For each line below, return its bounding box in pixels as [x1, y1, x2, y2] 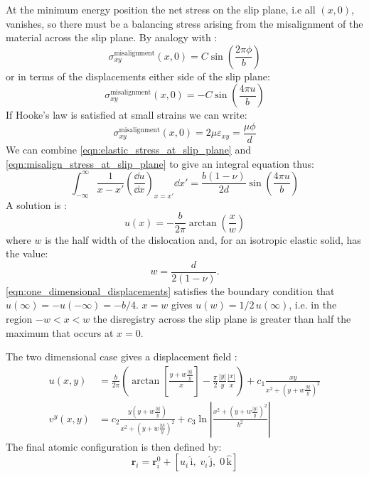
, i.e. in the [289, 297, 337, 312]
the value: [6, 246, 48, 261]
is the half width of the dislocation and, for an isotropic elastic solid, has [45, 232, 361, 247]
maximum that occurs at [6, 325, 114, 340]
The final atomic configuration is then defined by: [6, 439, 222, 454]
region [6, 311, 33, 326]
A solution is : [6, 197, 68, 212]
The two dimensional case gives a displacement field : [6, 349, 237, 364]
